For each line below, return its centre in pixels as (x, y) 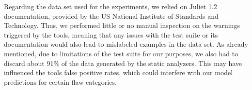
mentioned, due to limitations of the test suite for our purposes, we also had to (121, 53)
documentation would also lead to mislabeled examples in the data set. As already (126, 44)
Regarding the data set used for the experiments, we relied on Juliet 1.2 (110, 6)
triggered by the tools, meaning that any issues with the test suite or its (111, 34)
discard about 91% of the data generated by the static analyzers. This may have (123, 63)
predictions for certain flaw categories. (60, 82)
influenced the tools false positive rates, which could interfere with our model (118, 72)
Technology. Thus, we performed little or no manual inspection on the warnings (122, 25)
